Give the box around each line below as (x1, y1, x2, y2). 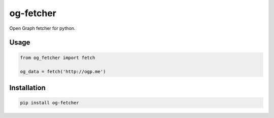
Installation (9, 83, 46, 92)
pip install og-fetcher (20, 100, 80, 105)
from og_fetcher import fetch (20, 54, 95, 61)
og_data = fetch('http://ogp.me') (20, 69, 106, 75)
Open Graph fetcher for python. (9, 25, 76, 31)
